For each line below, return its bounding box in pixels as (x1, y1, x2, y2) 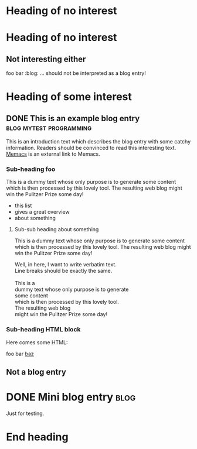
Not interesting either (6, 54, 86, 64)
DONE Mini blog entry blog (6, 390, 136, 404)
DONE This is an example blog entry (6, 113, 140, 124)
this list (14, 202, 32, 209)
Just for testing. (6, 410, 45, 417)
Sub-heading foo (6, 165, 56, 173)
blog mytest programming (6, 122, 92, 132)
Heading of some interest (6, 90, 132, 104)
